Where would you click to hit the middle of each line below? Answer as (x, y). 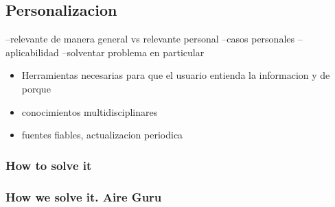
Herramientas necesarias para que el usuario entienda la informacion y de (176, 75)
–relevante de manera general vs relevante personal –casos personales (150, 39)
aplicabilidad (32, 52)
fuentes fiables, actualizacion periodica (102, 135)
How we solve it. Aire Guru (84, 196)
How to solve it (49, 165)
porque (36, 88)
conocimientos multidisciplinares (90, 111)
